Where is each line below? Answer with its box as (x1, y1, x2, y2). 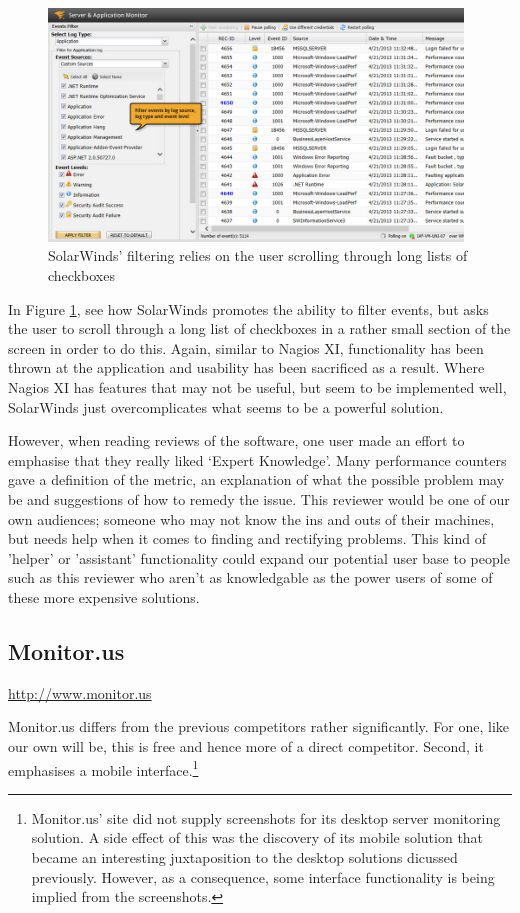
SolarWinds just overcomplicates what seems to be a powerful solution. (8, 396, 444, 417)
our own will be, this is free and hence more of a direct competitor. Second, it (8, 735, 484, 756)
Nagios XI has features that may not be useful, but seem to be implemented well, (8, 377, 507, 397)
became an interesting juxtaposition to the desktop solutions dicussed (31, 846, 458, 867)
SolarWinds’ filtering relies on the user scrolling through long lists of (48, 245, 468, 266)
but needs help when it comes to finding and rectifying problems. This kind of (8, 528, 486, 549)
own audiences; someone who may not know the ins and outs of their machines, (8, 508, 495, 529)
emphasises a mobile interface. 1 (8, 756, 199, 780)
